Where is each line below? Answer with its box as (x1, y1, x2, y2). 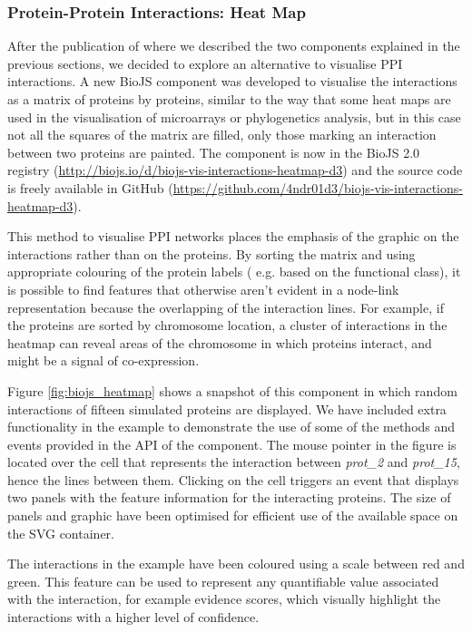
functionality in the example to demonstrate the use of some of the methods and (7, 417, 456, 436)
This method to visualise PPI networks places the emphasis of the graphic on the (7, 227, 459, 246)
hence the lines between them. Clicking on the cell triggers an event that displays (7, 470, 459, 489)
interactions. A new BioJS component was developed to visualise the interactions (7, 72, 457, 91)
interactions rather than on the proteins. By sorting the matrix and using (7, 244, 416, 263)
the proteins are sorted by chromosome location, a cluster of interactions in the (7, 316, 447, 335)
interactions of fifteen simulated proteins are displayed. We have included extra (7, 399, 447, 418)
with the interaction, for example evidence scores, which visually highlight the (7, 589, 441, 608)
